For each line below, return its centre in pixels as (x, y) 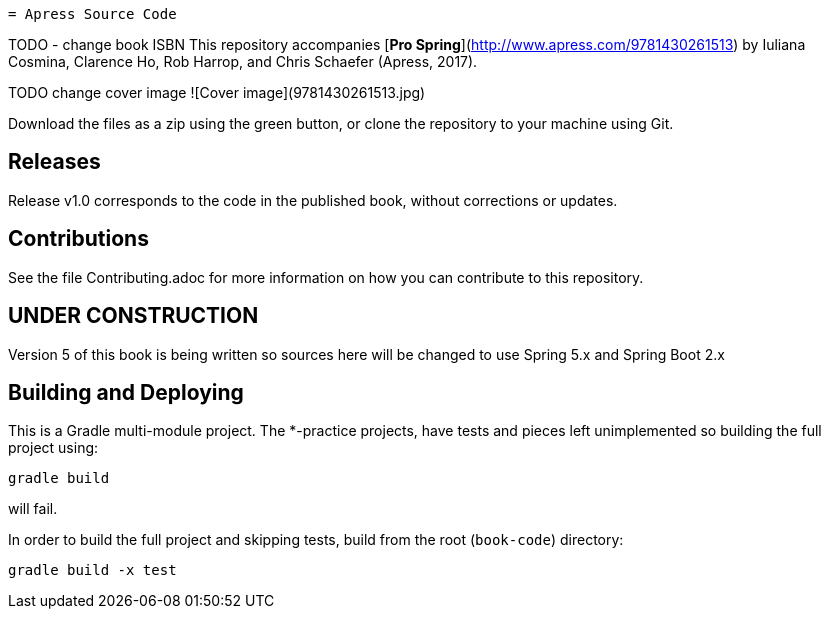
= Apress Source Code (92, 14)
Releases (54, 162)
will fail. (33, 509)
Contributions (78, 239)
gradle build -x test (92, 570)
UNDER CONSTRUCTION (133, 316)
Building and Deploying (126, 392)
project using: (53, 448)
